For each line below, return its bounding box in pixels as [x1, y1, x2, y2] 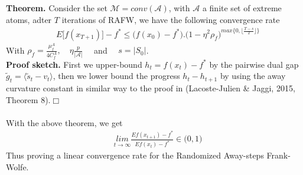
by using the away [220, 70, 286, 82]
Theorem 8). [6, 93, 51, 105]
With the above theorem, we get [6, 116, 123, 128]
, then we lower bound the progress [53, 70, 180, 82]
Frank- [266, 149, 291, 161]
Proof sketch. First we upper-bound [6, 58, 142, 70]
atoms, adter [6, 13, 52, 25]
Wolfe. [6, 160, 29, 173]
